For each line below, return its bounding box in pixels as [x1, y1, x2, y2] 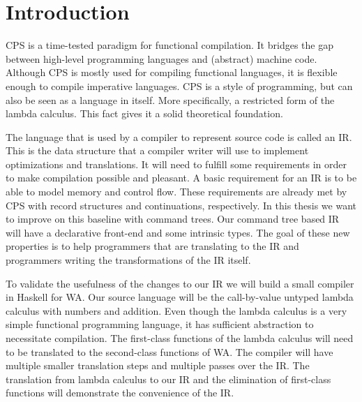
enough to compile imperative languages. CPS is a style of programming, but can [6, 78, 353, 93]
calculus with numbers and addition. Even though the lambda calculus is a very [6, 303, 347, 318]
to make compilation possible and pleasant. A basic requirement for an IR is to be [6, 170, 357, 185]
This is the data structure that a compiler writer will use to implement [6, 143, 309, 158]
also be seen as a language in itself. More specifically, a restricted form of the [6, 92, 335, 107]
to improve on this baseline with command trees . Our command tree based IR [6, 211, 340, 226]
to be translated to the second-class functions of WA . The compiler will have [6, 344, 333, 359]
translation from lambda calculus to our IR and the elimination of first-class [6, 371, 331, 386]
